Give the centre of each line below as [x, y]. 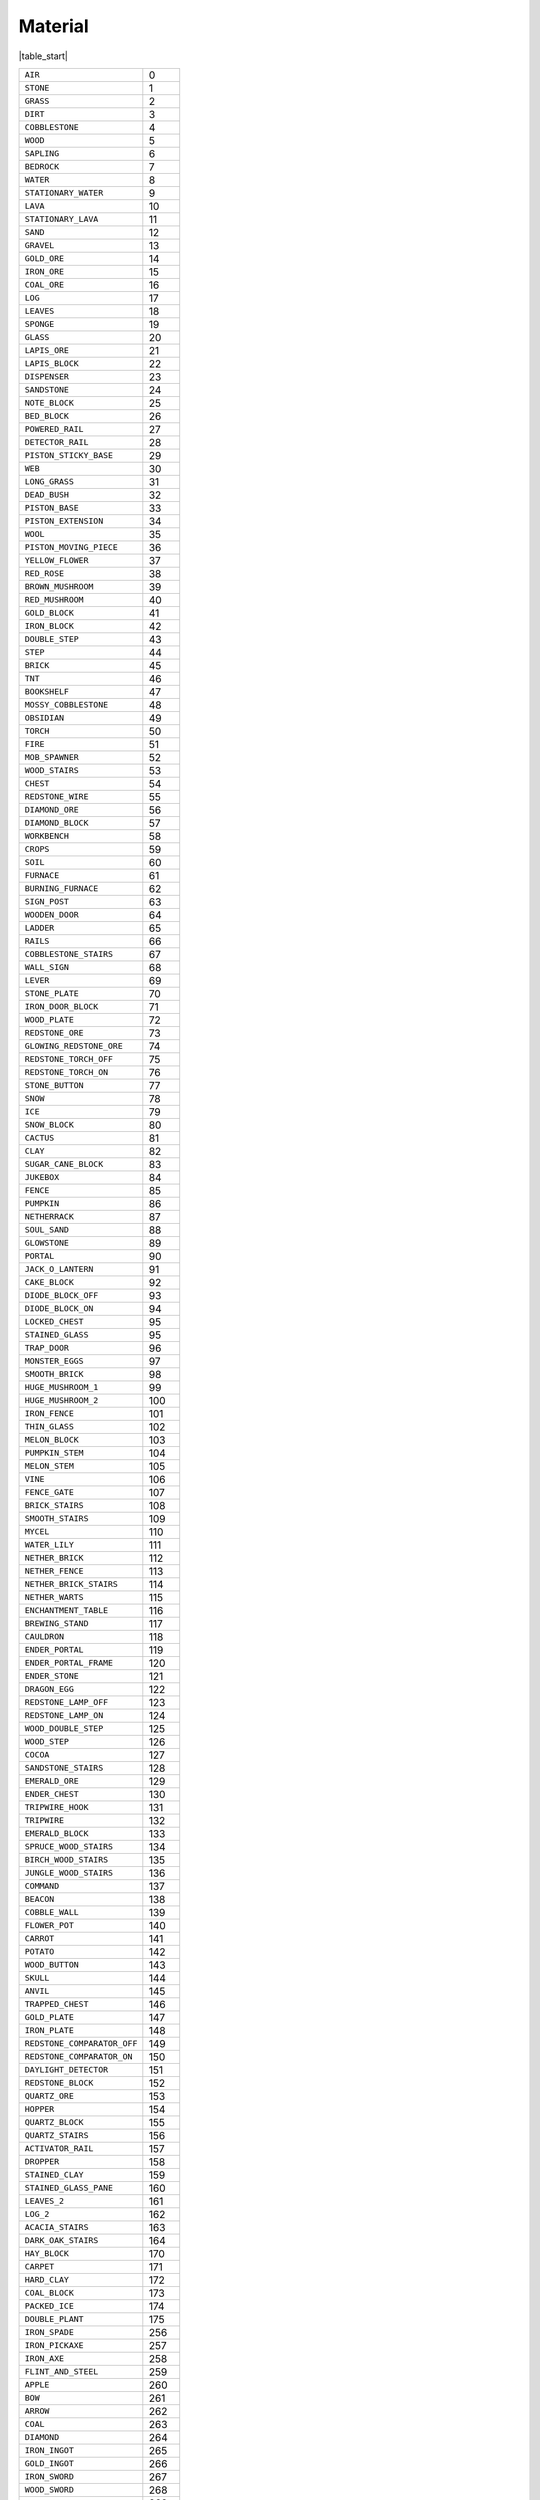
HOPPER [39, 2109]
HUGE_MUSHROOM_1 [61, 1387]
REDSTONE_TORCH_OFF [69, 1059]
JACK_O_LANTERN [59, 1269]
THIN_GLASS [49, 1426]
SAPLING [42, 153]
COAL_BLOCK [49, 2293]
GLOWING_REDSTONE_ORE [74, 1046]
